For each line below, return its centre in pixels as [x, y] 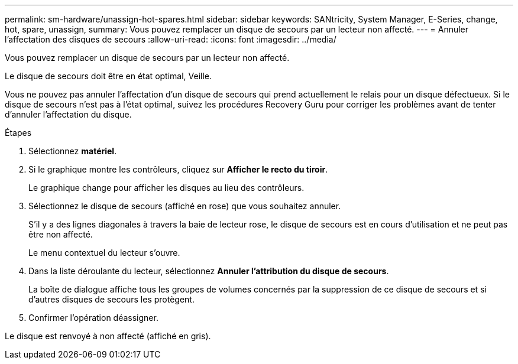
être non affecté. [61, 234]
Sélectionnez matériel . [73, 151]
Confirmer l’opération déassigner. [93, 318]
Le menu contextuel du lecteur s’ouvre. [104, 253]
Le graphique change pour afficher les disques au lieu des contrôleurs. [166, 188]
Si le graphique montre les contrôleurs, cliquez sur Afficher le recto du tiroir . [178, 169]
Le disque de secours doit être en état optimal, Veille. [109, 76]
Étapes [18, 133]
